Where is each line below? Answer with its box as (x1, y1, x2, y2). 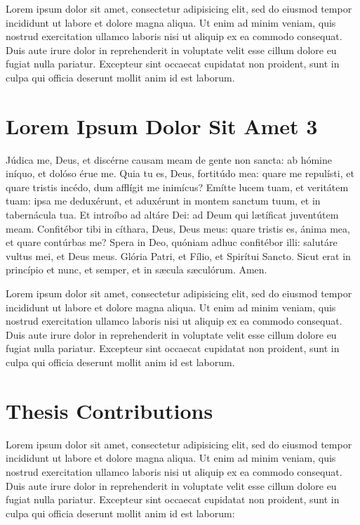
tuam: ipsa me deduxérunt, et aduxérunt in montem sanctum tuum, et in (6, 193, 321, 208)
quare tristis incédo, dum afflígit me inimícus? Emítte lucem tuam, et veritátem (6, 179, 349, 194)
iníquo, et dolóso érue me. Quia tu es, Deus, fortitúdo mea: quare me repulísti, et (6, 166, 354, 181)
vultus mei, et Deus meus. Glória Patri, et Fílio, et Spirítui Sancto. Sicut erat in (6, 248, 351, 263)
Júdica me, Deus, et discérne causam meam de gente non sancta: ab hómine (6, 152, 332, 167)
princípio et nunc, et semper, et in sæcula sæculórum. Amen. (6, 262, 267, 277)
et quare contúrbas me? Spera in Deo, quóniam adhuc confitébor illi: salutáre (6, 235, 338, 249)
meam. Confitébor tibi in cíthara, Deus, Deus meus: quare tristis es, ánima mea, (6, 221, 350, 235)
